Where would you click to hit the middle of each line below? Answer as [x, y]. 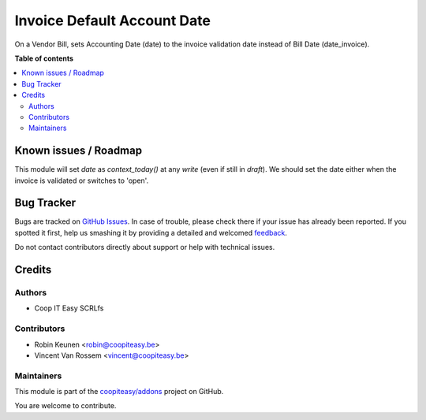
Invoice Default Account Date [112, 20]
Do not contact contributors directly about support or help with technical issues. [145, 247]
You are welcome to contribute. [65, 406]
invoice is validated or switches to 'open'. [82, 180]
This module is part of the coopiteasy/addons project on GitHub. [119, 392]
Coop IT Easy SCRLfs [69, 308]
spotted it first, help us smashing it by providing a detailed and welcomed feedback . [151, 232]
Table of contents [44, 58]
